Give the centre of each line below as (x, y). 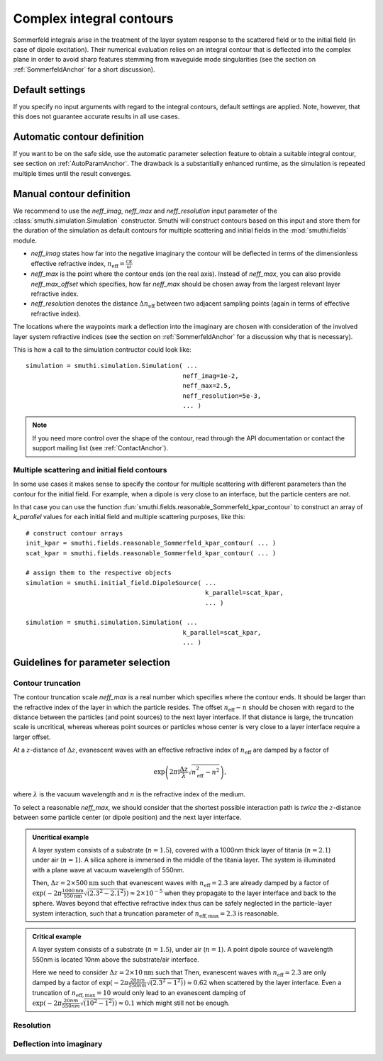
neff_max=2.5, (207, 386)
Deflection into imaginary (58, 1044)
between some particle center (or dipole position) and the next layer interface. (127, 817)
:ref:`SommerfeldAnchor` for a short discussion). (84, 69)
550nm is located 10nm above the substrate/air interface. (116, 959)
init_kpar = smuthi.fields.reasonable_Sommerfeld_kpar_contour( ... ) (151, 543)
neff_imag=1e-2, (211, 376)
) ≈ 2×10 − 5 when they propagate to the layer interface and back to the (231, 892)
